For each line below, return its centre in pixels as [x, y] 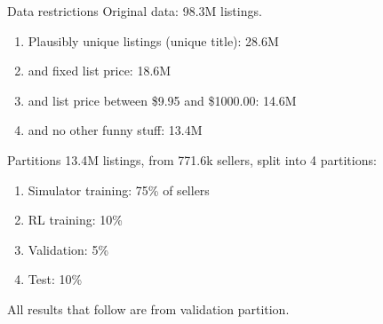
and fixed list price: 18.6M [100, 71]
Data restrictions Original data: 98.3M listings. [135, 11]
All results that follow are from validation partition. [148, 308]
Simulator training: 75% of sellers [119, 190]
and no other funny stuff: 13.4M [115, 130]
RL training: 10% [76, 220]
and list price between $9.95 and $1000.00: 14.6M [162, 100]
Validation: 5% [68, 249]
